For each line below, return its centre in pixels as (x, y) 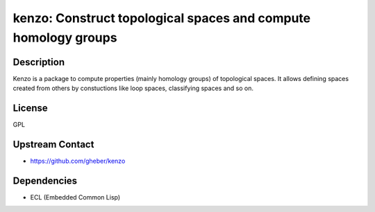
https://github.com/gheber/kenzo (78, 161)
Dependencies (45, 180)
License (30, 108)
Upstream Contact (53, 144)
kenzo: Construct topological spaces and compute (162, 18)
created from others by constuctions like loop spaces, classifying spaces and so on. (133, 88)
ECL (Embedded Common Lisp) (75, 197)
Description (39, 62)
